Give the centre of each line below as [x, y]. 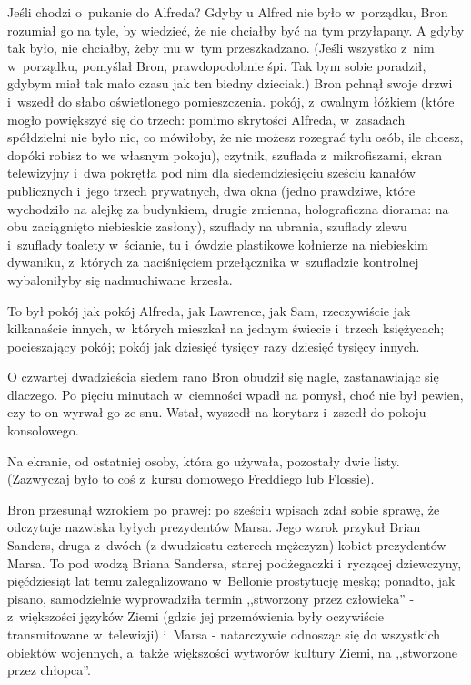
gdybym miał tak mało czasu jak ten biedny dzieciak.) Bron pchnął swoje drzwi [230, 83]
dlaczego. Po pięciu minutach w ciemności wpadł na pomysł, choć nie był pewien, [235, 394]
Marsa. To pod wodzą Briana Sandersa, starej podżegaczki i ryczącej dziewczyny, [235, 562]
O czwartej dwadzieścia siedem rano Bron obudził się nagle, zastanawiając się [223, 377]
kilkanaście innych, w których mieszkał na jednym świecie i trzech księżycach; [226, 328]
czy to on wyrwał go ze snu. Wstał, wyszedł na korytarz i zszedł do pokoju [217, 412]
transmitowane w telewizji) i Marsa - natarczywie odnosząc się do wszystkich [224, 634]
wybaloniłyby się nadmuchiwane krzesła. [120, 279]
